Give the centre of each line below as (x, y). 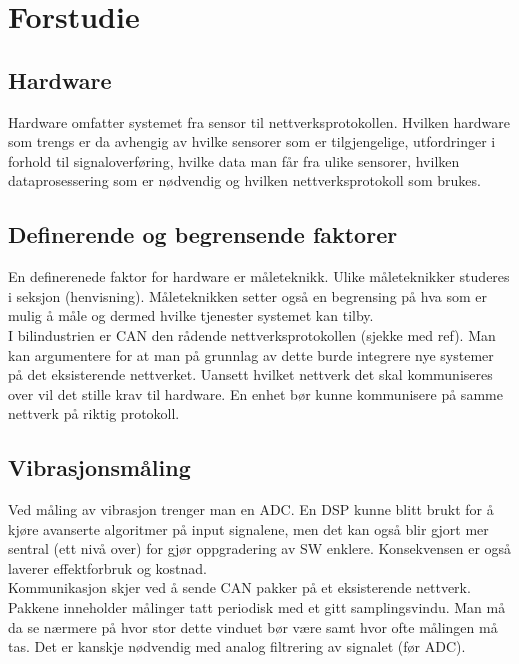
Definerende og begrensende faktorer (203, 234)
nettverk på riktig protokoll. (94, 413)
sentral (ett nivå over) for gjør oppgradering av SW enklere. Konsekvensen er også (260, 548)
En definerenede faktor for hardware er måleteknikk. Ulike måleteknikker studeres (259, 276)
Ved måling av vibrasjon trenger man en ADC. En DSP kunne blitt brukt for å (251, 509)
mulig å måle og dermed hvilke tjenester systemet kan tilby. (191, 315)
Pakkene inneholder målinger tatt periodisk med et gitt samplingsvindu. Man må (257, 607)
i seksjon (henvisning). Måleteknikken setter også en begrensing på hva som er (247, 295)
